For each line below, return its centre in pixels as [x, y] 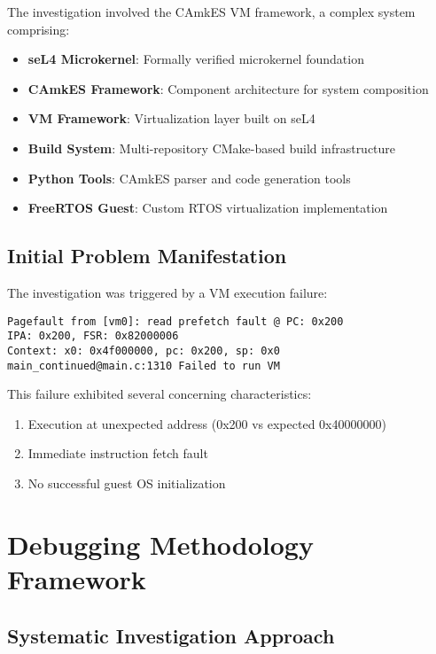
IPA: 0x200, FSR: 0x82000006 [93, 336]
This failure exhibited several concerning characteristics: [160, 394]
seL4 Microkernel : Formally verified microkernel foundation [196, 59]
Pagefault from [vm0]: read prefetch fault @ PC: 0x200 [175, 321]
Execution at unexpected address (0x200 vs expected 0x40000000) [207, 423]
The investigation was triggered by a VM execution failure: [167, 292]
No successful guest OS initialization [127, 483]
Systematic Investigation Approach [171, 635]
